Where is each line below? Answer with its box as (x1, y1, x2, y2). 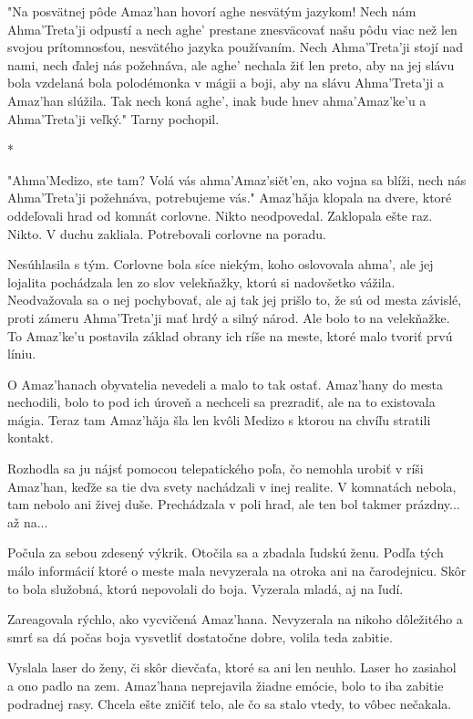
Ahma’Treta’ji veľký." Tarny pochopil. (7, 109, 220, 128)
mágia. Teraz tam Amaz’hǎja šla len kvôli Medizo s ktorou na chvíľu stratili (7, 410, 431, 429)
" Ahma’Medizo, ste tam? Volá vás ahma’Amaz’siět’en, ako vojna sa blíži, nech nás (7, 170, 467, 189)
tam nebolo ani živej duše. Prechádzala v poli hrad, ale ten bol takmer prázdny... (7, 495, 460, 514)
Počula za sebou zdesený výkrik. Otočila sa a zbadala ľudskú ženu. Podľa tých (7, 543, 444, 562)
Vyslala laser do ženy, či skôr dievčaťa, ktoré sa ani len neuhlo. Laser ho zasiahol (7, 658, 457, 677)
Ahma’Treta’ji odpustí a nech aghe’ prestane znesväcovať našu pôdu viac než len (7, 19, 458, 38)
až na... (7, 512, 48, 531)
